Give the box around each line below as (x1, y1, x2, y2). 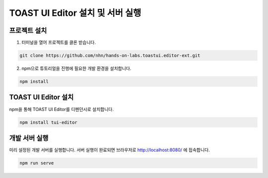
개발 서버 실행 (9, 134, 49, 142)
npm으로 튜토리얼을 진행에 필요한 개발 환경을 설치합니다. (21, 65, 132, 71)
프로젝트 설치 (9, 26, 47, 35)
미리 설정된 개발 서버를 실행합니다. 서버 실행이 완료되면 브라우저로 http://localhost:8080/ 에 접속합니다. (9, 147, 210, 153)
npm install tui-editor (19, 119, 78, 125)
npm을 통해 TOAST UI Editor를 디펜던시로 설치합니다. (9, 106, 114, 112)
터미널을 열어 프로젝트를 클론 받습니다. (21, 40, 96, 46)
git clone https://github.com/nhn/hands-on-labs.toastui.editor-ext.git (19, 53, 201, 59)
